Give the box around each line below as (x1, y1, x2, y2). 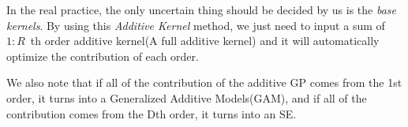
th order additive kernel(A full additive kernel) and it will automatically (30, 32, 380, 49)
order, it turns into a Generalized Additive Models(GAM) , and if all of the (6, 89, 367, 106)
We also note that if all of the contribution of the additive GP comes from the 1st (6, 74, 402, 91)
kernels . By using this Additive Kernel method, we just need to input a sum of (6, 17, 385, 33)
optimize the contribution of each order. (6, 47, 199, 64)
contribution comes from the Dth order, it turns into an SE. (6, 105, 297, 121)
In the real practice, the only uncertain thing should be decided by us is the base (6, 2, 397, 17)
